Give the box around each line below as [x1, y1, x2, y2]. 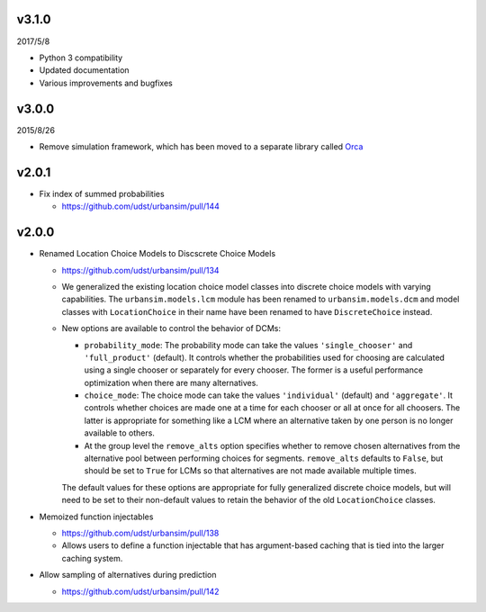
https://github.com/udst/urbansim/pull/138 [61, 527, 220, 538]
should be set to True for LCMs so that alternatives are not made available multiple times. [84, 465, 418, 476]
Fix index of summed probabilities [39, 188, 166, 199]
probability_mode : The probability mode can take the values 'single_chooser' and [84, 339, 413, 350]
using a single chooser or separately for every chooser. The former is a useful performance [84, 364, 423, 375]
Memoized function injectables [39, 511, 154, 522]
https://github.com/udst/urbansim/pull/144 [61, 201, 220, 211]
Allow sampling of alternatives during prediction [39, 570, 217, 580]
